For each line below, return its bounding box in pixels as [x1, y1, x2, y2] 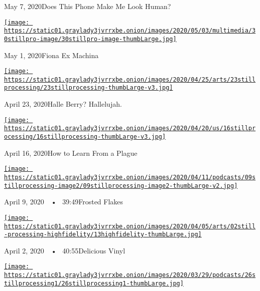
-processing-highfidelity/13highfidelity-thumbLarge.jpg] [4, 231, 202, 238]
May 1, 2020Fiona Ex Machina [4, 50, 99, 60]
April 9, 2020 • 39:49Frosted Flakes [4, 196, 123, 207]
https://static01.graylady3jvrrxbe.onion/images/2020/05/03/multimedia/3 [4, 27, 256, 35]
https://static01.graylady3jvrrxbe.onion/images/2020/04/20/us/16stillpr [4, 125, 256, 132]
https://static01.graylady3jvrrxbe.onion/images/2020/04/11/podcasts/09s [4, 173, 256, 181]
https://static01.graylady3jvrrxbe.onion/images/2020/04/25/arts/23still [4, 76, 256, 83]
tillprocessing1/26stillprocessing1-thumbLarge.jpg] [4, 279, 184, 287]
